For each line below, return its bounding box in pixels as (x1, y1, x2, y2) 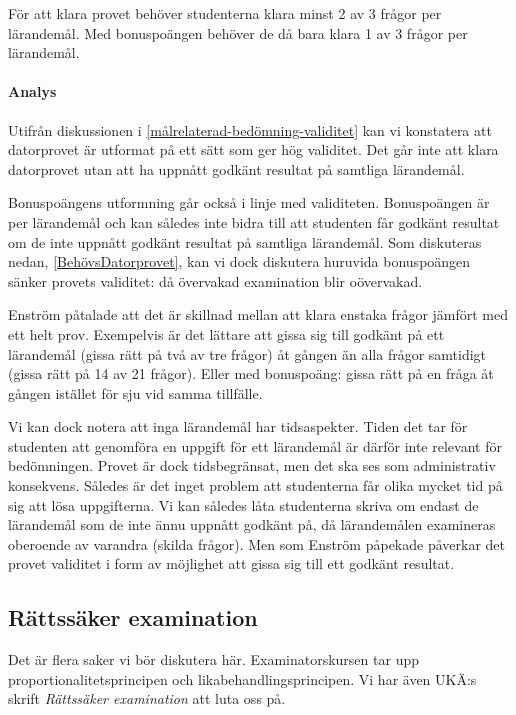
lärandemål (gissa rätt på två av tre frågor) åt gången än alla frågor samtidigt (8, 343, 487, 364)
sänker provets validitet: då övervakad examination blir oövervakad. (8, 270, 423, 291)
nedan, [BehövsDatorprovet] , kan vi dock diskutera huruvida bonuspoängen (8, 251, 471, 272)
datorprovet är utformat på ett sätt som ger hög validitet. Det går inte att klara (8, 139, 499, 160)
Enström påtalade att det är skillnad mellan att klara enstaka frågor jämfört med (8, 304, 509, 325)
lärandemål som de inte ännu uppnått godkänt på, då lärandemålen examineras (8, 514, 496, 535)
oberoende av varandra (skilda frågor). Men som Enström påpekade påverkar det (8, 533, 505, 554)
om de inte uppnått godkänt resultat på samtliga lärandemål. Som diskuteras (8, 231, 482, 252)
